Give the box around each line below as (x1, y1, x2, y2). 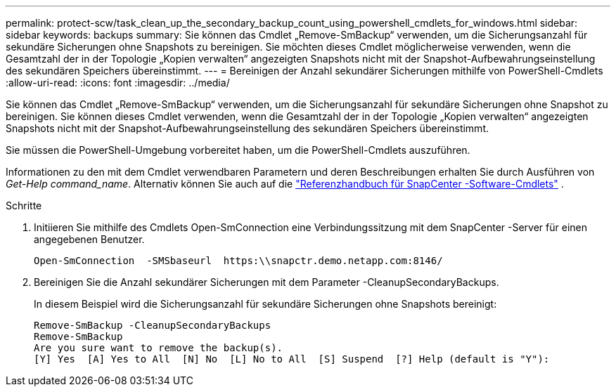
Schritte (6, 200, 42, 211)
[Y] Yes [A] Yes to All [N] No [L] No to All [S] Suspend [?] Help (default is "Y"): (34, 353, 550, 365)
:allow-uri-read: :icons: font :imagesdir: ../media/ (6, 77, 230, 89)
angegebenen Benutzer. (34, 233, 145, 245)
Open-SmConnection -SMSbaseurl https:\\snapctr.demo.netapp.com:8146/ (34, 255, 443, 266)
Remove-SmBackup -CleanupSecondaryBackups (34, 320, 271, 331)
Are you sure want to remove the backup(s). (34, 342, 283, 353)
